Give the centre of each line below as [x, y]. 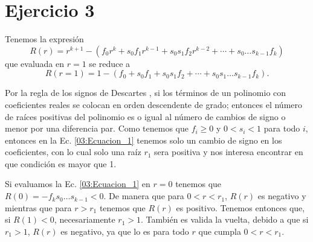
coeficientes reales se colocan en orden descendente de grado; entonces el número [153, 104]
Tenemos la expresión [44, 39]
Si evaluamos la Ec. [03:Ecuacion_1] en [78, 184]
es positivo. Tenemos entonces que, [240, 207]
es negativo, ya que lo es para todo [125, 231]
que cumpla [220, 231]
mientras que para [38, 207]
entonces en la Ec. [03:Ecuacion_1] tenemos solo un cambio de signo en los [144, 140]
